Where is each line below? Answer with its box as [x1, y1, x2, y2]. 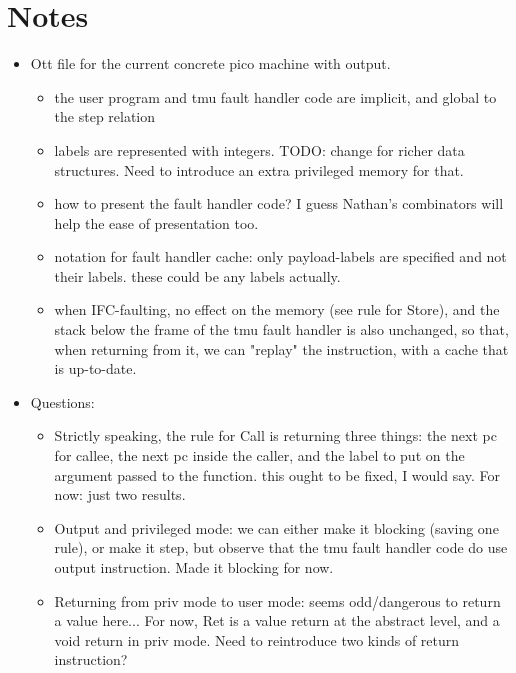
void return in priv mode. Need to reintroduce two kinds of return [54, 629, 460, 650]
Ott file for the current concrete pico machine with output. [30, 53, 391, 74]
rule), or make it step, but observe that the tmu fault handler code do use [54, 537, 508, 558]
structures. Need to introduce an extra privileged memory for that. [54, 159, 464, 180]
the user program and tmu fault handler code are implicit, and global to [54, 86, 497, 107]
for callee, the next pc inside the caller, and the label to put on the [54, 445, 465, 466]
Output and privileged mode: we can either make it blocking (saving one [54, 517, 499, 538]
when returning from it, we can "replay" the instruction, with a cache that [54, 338, 509, 359]
